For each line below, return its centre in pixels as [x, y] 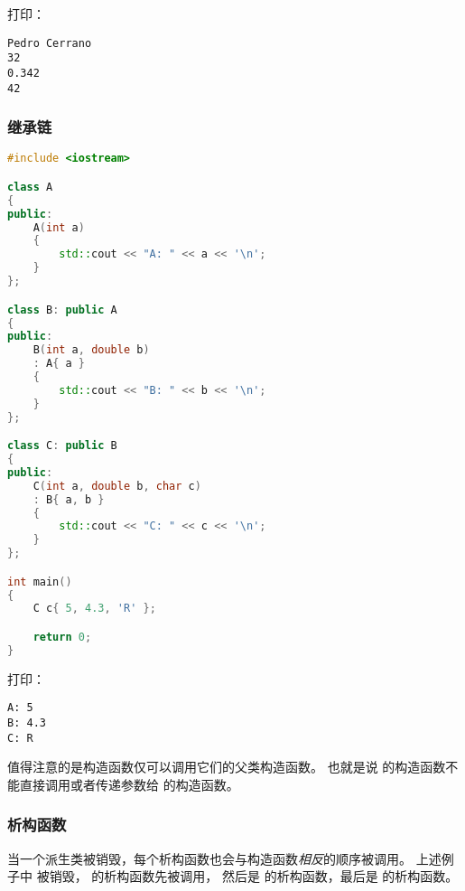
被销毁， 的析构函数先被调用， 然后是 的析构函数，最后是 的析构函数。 [247, 876]
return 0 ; [62, 637]
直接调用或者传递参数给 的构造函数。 [129, 784]
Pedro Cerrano [50, 43]
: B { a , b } [69, 499]
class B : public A [62, 310]
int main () [40, 581]
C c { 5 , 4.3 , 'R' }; [94, 609]
